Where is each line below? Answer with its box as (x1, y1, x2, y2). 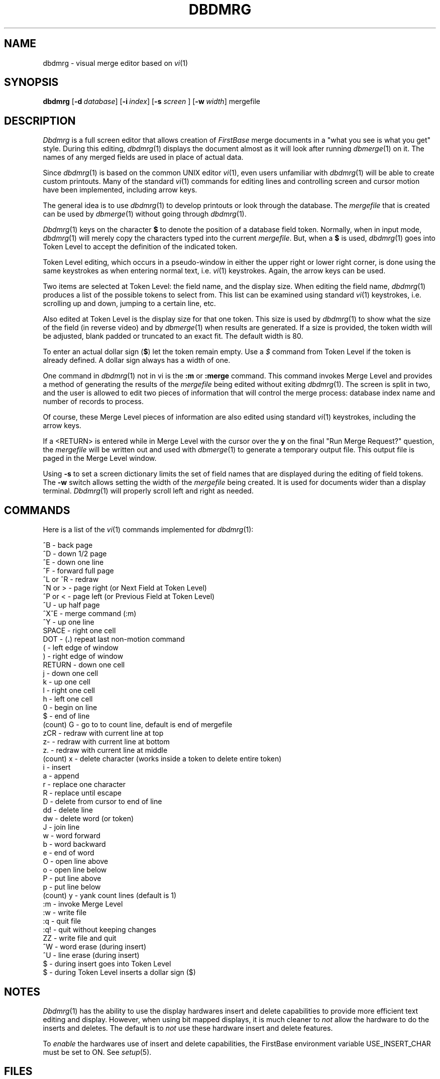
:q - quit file (43, 917, 81, 926)
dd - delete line (43, 806, 93, 815)
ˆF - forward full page (43, 566, 114, 575)
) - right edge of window (43, 652, 124, 661)
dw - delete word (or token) (43, 814, 134, 823)
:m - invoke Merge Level (43, 900, 123, 909)
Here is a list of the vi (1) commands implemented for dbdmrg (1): (43, 525, 254, 534)
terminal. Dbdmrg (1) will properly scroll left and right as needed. (43, 486, 254, 496)
